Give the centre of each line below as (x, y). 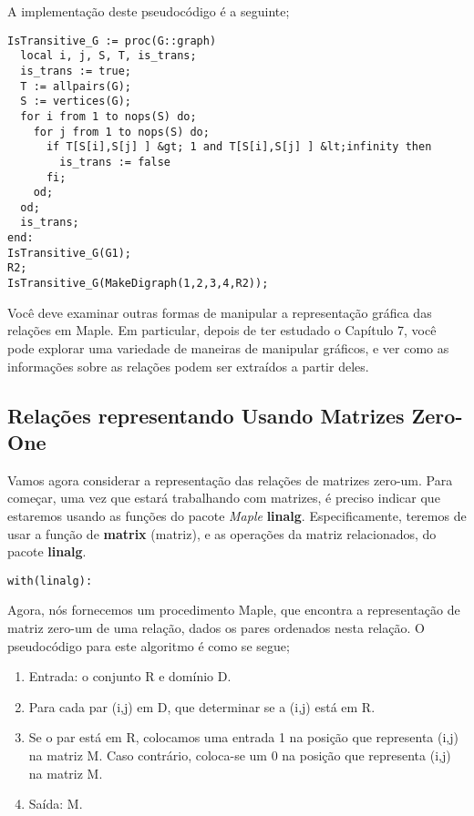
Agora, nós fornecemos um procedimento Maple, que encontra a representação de (234, 610)
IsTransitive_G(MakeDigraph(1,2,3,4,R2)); (138, 284)
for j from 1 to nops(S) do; (121, 132)
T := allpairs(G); (76, 86)
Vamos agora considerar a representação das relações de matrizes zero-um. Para (230, 479)
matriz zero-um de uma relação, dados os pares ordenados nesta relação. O (216, 627)
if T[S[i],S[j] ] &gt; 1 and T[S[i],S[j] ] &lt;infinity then (239, 147)
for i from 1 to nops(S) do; (108, 116)
